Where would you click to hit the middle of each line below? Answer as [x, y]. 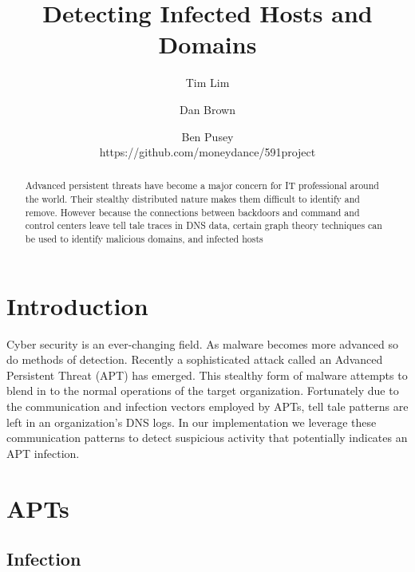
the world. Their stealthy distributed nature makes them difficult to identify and [192, 199]
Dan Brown [207, 109]
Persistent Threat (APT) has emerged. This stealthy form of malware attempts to [207, 375]
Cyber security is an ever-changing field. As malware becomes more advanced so [202, 343]
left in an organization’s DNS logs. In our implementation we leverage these [192, 422]
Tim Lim [207, 83]
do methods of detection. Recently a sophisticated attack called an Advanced [195, 359]
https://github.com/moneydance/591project [207, 152]
